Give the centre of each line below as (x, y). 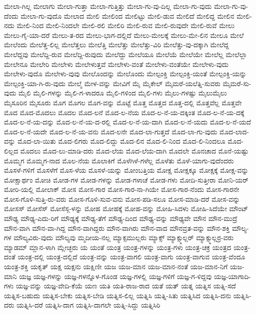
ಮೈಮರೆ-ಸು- (237, 83)
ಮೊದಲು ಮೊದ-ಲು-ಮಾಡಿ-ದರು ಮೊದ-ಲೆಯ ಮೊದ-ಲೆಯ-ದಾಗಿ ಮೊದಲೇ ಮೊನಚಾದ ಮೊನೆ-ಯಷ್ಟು (134, 150)
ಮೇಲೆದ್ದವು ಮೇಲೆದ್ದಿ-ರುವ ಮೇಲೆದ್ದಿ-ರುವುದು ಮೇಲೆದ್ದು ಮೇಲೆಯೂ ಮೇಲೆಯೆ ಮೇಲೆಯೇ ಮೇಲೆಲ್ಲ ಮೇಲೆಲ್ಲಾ (126, 54)
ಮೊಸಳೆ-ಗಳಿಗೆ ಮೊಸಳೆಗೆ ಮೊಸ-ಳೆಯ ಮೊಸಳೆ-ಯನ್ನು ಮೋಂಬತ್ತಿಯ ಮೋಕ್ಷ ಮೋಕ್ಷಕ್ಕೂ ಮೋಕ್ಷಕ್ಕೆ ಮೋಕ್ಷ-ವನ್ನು (126, 170)
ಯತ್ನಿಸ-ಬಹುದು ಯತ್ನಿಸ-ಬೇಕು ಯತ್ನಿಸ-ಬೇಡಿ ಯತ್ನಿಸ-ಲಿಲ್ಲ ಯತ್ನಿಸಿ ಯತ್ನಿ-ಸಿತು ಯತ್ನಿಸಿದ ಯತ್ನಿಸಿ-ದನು (118, 295)
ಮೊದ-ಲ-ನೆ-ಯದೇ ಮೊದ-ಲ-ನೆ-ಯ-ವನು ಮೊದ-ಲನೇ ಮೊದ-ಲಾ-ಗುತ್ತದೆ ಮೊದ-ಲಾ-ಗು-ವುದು (111, 131)
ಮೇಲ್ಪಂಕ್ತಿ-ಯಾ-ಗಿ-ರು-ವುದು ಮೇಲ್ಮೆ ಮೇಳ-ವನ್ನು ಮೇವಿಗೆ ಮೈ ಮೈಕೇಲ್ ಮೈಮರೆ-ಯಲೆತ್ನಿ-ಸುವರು (112, 83)
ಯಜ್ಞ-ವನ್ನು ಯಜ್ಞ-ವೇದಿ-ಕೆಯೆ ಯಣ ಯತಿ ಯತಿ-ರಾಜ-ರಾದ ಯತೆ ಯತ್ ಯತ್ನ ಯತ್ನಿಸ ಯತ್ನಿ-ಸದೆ (126, 286)
